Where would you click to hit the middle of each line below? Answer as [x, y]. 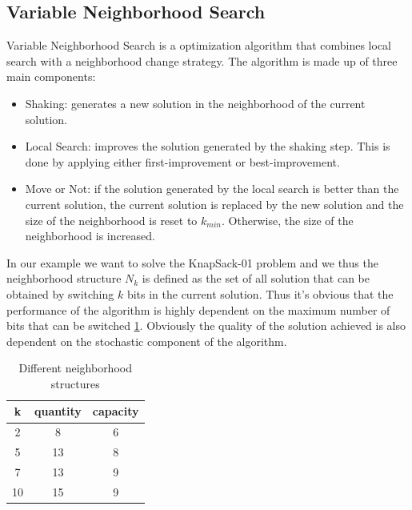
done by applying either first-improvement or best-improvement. [182, 161]
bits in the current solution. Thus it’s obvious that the [260, 293]
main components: [51, 76]
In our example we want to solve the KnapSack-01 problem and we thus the [192, 262]
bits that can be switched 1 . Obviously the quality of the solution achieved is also [206, 325]
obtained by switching [60, 293]
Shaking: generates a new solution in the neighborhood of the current [195, 103]
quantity [58, 411]
